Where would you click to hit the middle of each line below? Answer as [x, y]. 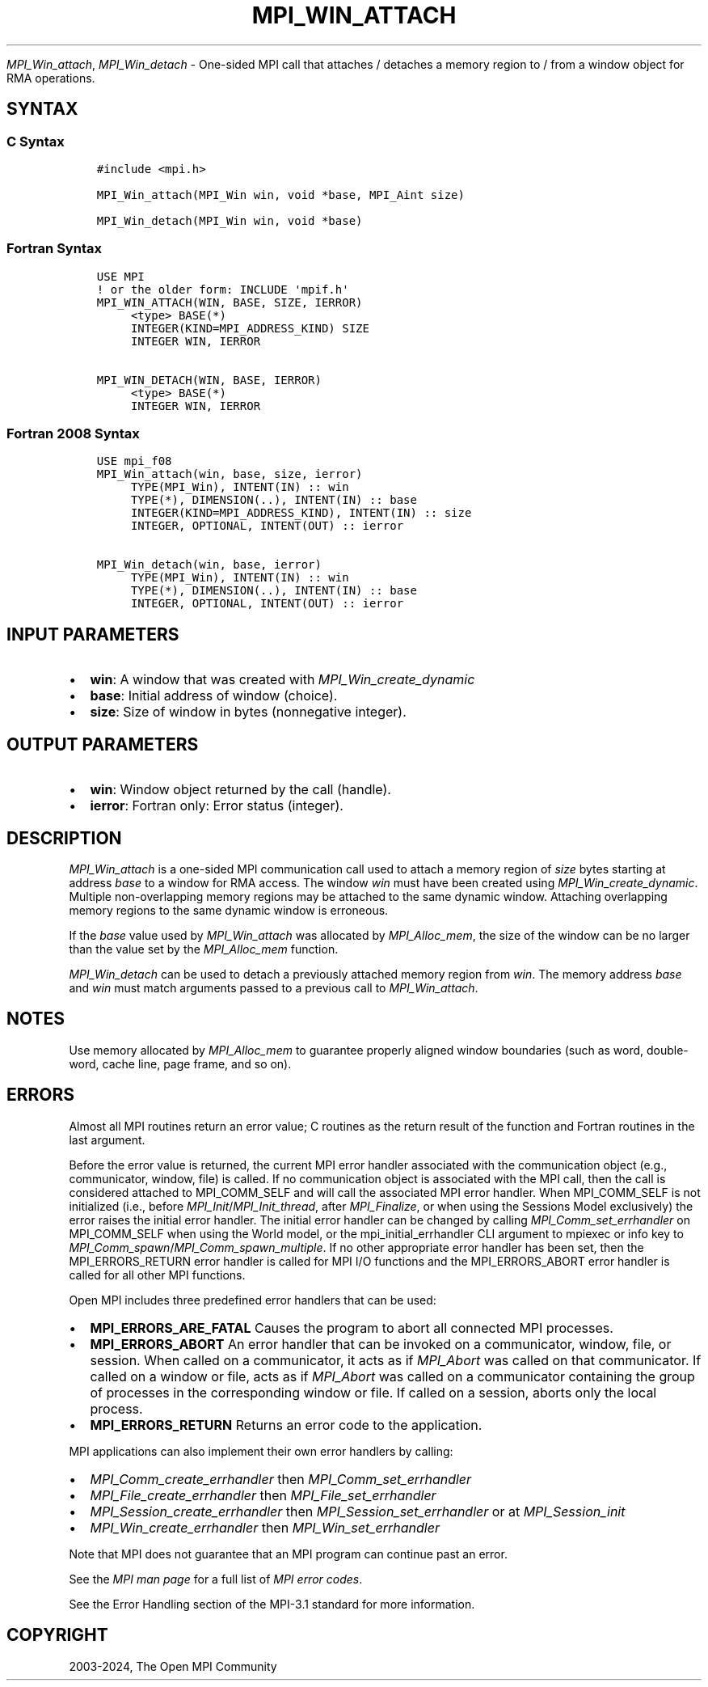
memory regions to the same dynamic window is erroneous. [229, 910]
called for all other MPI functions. [157, 1275]
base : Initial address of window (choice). [214, 696]
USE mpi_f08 [134, 461]
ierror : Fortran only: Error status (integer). [217, 806]
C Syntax [36, 141]
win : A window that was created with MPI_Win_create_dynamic [282, 680]
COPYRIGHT [57, 1635]
